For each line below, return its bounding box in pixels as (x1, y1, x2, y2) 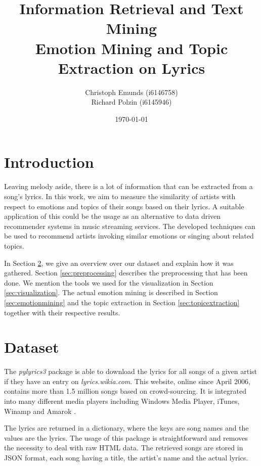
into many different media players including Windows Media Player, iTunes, (4, 396, 240, 406)
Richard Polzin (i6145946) (91, 97, 172, 107)
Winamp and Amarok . (4, 405, 76, 416)
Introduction (4, 152, 94, 172)
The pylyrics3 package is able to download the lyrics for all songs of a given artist (4, 366, 257, 377)
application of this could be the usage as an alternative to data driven (4, 211, 221, 221)
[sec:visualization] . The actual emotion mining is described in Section (4, 287, 218, 298)
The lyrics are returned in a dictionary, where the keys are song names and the (4, 423, 249, 433)
